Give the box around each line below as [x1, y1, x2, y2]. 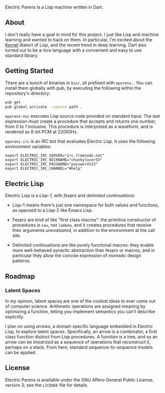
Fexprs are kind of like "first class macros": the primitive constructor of [12, 217, 156, 223]
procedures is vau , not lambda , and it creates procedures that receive [12, 222, 152, 228]
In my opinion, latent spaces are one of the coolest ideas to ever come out [5, 298, 156, 304]
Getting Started [5, 66, 54, 75]
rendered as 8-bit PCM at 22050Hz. [5, 129, 78, 135]
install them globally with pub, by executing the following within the [5, 85, 141, 91]
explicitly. [5, 314, 25, 320]
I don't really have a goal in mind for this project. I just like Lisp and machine [5, 32, 159, 37]
